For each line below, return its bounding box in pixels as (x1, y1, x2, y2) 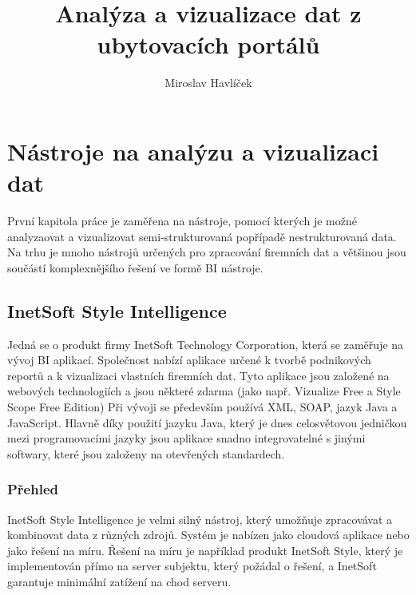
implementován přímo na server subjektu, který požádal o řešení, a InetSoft (7, 557, 377, 574)
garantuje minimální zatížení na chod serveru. (7, 573, 232, 589)
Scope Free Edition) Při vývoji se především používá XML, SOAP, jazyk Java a (7, 398, 398, 415)
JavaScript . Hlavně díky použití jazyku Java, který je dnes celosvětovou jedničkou (7, 414, 407, 430)
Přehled (7, 479, 58, 499)
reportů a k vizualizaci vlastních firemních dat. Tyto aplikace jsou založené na (7, 367, 390, 383)
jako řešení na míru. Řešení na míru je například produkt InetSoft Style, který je (7, 541, 403, 558)
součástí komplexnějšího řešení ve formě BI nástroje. (7, 259, 263, 276)
